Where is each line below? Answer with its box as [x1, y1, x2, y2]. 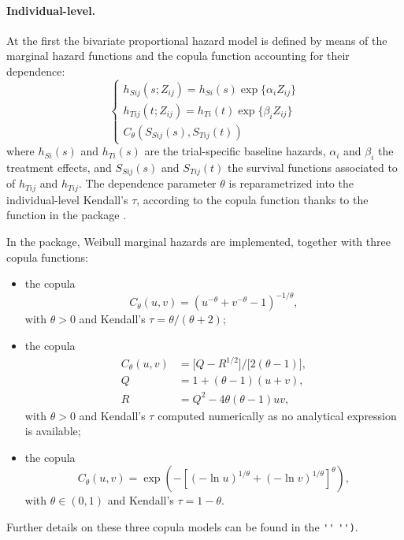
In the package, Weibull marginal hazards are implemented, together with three [6, 233, 391, 250]
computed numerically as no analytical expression [158, 407, 397, 423]
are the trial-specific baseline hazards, [144, 143, 326, 159]
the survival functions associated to [228, 158, 398, 175]
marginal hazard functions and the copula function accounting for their [6, 47, 350, 64]
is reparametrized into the [228, 175, 354, 192]
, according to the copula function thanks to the [136, 191, 369, 207]
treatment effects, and [6, 158, 112, 175]
